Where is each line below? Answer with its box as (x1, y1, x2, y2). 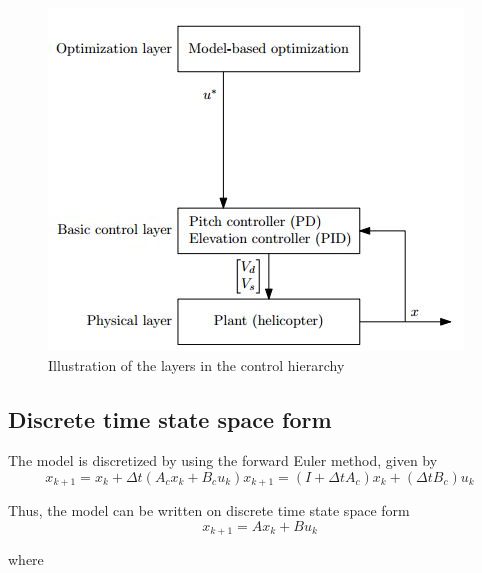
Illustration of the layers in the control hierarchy (48, 354, 345, 375)
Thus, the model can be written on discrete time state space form (8, 500, 410, 521)
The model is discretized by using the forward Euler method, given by (8, 450, 438, 471)
